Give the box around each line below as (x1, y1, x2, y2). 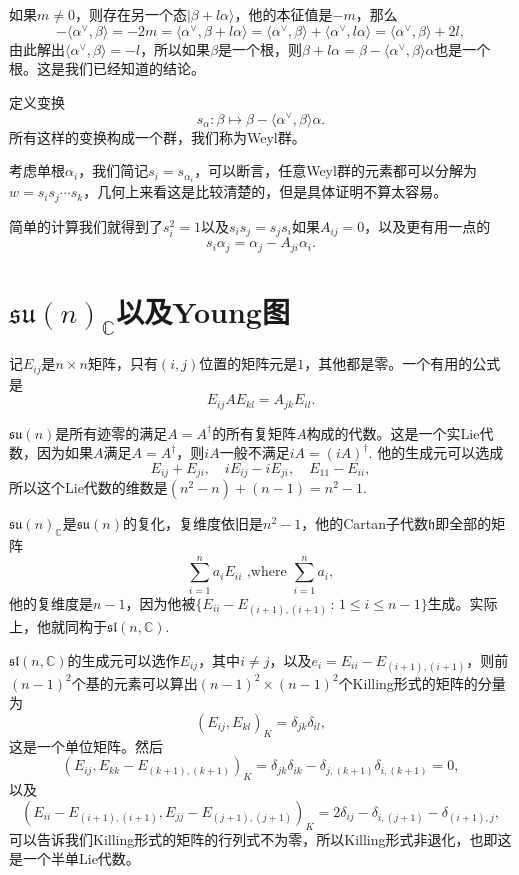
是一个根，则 (218, 38, 303, 59)
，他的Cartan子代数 (301, 513, 429, 534)
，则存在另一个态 (74, 4, 187, 24)
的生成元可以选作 (67, 649, 180, 670)
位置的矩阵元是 (199, 353, 298, 374)
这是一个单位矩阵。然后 (9, 735, 163, 756)
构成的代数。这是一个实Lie (306, 422, 480, 443)
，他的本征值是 (234, 4, 333, 24)
